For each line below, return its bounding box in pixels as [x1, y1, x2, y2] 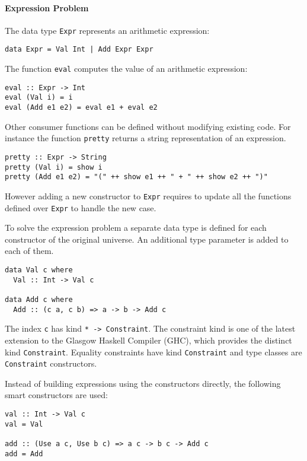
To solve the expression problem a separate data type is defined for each [5, 221, 267, 234]
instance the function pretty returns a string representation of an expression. [5, 132, 286, 144]
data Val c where [5, 266, 73, 275]
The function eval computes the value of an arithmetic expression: [5, 62, 248, 75]
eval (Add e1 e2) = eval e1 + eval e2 [5, 103, 158, 112]
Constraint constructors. [5, 357, 97, 370]
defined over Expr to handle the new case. [5, 201, 156, 214]
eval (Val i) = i [5, 93, 73, 102]
